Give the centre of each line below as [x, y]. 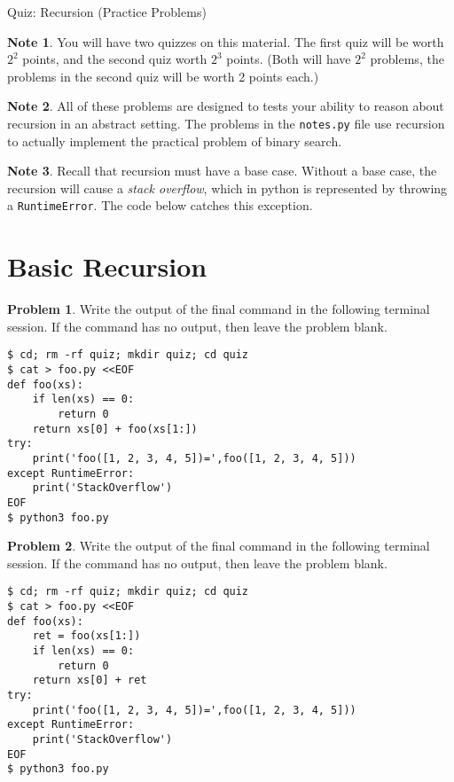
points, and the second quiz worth [115, 59]
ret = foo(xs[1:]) [86, 636]
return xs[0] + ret [90, 680]
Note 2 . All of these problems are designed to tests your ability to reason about [226, 106]
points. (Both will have [289, 59]
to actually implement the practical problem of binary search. [175, 141]
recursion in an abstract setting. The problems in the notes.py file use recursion [226, 123]
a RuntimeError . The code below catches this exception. [160, 205]
